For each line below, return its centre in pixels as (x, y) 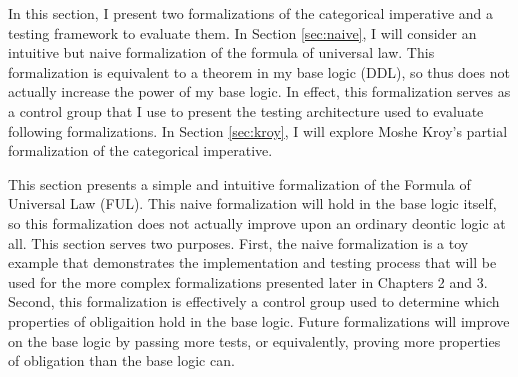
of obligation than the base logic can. (121, 360)
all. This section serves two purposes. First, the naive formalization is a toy (238, 242)
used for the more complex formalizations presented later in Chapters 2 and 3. (248, 281)
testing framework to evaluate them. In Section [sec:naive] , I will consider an (242, 32)
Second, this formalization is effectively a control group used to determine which (254, 301)
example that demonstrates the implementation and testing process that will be (252, 262)
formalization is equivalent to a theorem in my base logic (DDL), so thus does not (259, 71)
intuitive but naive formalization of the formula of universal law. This (221, 52)
